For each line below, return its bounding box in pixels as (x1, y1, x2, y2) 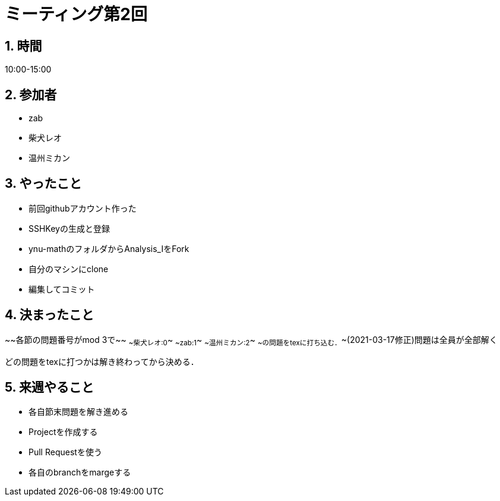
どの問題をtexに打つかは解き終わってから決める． (5, 356, 199, 367)
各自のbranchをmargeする (29, 467, 131, 478)
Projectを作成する (29, 427, 98, 437)
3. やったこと (5, 176, 82, 191)
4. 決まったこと (5, 307, 94, 323)
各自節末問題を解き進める (29, 407, 128, 417)
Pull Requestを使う (29, 447, 102, 458)
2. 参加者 (5, 87, 57, 102)
